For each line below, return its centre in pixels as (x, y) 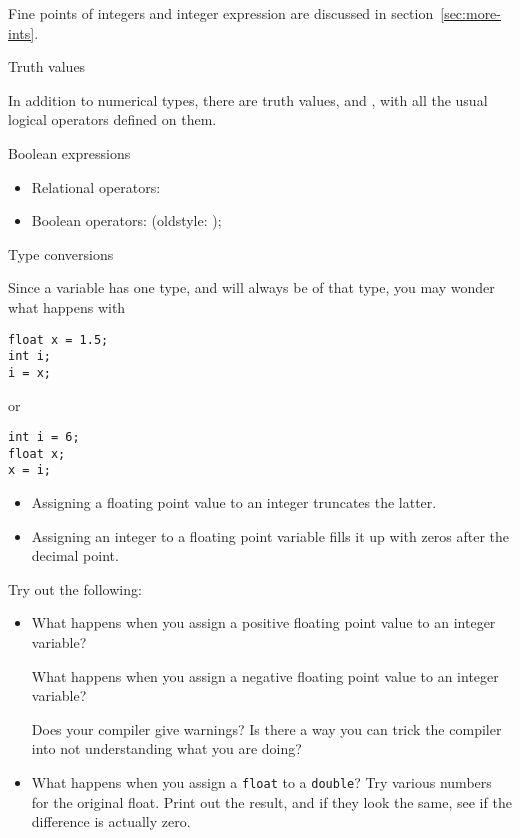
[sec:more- (470, 13)
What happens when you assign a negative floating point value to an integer (265, 675)
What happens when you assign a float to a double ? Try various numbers (261, 782)
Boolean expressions (69, 152)
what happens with (67, 306)
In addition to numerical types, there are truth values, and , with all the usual (248, 99)
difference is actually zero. (111, 821)
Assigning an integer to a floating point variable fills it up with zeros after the (270, 535)
